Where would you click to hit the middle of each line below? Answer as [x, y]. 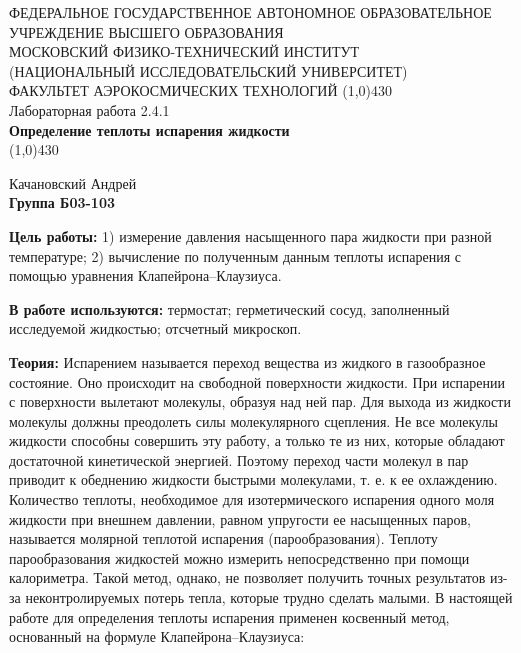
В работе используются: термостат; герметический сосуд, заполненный [229, 308]
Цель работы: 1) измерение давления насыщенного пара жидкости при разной [250, 235]
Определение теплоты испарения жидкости [149, 129]
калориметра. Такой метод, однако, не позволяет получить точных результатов [247, 577]
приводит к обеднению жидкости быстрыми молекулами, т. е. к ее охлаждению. [253, 479]
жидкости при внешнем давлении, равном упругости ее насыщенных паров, [240, 518]
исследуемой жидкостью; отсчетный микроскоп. [155, 328]
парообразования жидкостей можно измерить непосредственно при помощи [239, 557]
